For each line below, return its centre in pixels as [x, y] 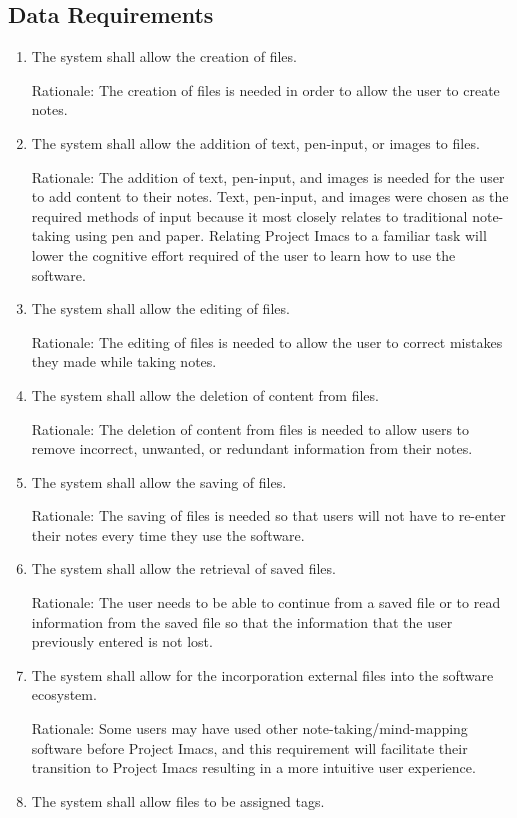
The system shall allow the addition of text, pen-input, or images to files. [255, 142]
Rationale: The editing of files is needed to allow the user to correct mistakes [267, 341]
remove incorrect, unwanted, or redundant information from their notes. [252, 448]
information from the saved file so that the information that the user [242, 621]
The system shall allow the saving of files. [159, 481]
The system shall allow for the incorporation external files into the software [262, 674]
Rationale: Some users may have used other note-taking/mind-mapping [249, 728]
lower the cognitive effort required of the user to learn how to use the [243, 254]
